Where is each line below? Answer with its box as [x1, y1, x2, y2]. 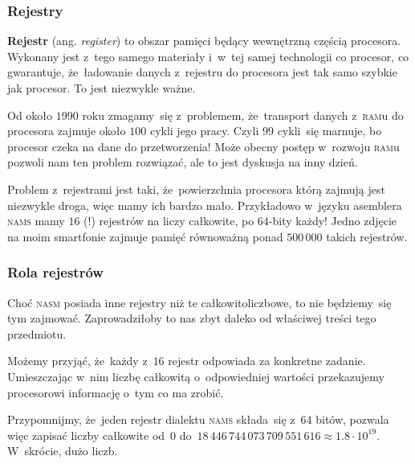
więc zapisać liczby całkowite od [7, 426, 165, 443]
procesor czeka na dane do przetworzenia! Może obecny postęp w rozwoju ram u [7, 138, 400, 154]
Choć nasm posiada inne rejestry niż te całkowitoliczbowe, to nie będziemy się [7, 294, 392, 310]
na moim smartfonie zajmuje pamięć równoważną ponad [7, 228, 283, 244]
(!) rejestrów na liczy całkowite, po [83, 212, 254, 229]
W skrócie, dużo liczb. [7, 442, 118, 459]
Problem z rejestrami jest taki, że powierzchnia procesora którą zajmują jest [7, 180, 385, 197]
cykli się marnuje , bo [277, 122, 382, 139]
